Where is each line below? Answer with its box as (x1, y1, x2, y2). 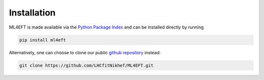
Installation (9, 7, 56, 18)
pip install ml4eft (19, 37, 66, 43)
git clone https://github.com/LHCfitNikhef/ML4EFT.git (19, 63, 154, 68)
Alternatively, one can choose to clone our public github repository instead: (9, 49, 161, 55)
